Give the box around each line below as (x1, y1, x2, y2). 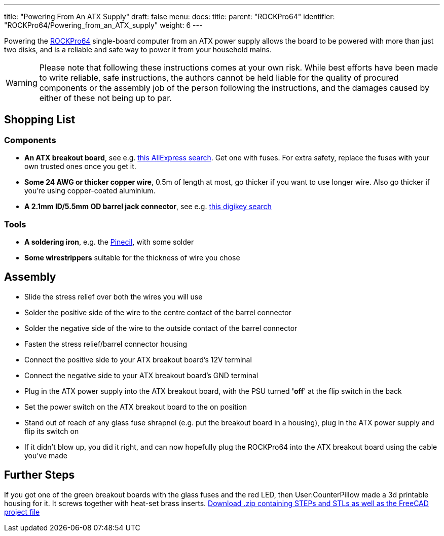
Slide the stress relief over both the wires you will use (24, 292, 203, 301)
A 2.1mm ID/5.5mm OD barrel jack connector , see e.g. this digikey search (24, 202, 272, 211)
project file (4, 507, 40, 516)
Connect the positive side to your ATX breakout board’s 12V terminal (24, 355, 252, 364)
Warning (6, 78, 38, 88)
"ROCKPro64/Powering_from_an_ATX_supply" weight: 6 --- (4, 21, 203, 29)
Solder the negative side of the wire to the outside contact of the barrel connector (24, 323, 298, 332)
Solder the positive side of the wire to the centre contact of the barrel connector (24, 308, 291, 317)
